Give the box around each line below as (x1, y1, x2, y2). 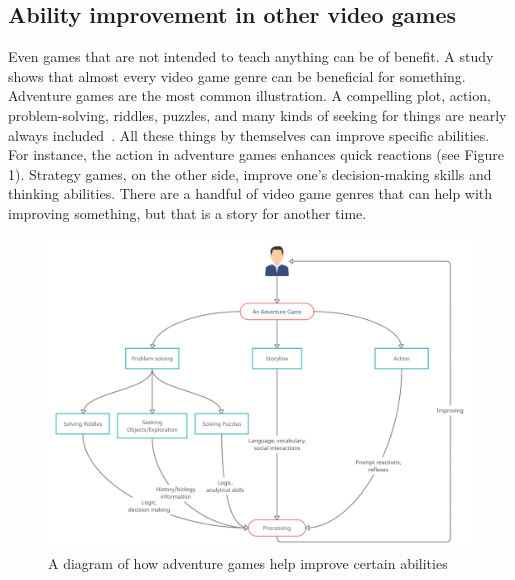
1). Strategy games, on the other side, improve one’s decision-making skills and (8, 163, 492, 184)
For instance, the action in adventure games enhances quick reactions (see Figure (8, 144, 504, 165)
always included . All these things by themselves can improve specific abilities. (8, 124, 490, 145)
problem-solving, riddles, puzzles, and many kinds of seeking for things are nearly (8, 104, 507, 125)
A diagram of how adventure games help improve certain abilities (48, 553, 448, 574)
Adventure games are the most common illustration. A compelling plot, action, (8, 85, 491, 106)
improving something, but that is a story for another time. (8, 202, 367, 223)
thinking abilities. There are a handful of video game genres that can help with (8, 183, 493, 204)
